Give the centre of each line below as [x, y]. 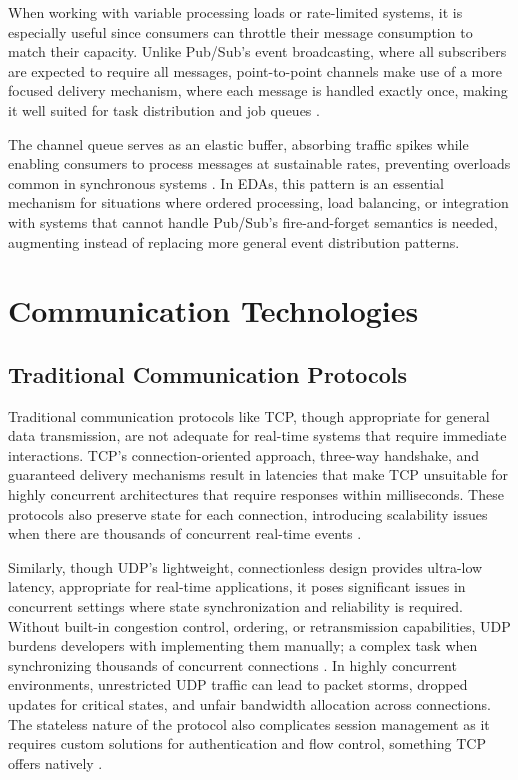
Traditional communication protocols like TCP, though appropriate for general [249, 415]
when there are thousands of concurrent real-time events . [185, 533]
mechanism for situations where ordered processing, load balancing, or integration [258, 202]
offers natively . [55, 762]
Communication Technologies [213, 310]
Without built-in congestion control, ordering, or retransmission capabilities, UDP [259, 625]
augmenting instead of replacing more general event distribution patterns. [234, 241]
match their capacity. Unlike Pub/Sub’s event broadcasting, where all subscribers [257, 51]
